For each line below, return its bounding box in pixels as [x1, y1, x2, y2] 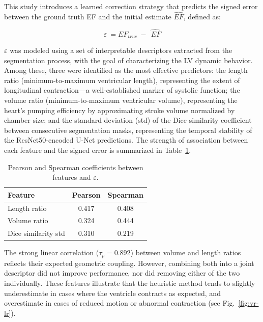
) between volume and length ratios [130, 247, 241, 258]
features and [52, 172, 91, 182]
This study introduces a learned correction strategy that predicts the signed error [4, 1, 258, 11]
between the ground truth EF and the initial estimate [4, 11, 171, 21]
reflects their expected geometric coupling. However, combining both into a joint [4, 257, 254, 268]
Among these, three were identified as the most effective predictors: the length [4, 65, 248, 75]
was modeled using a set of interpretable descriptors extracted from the [10, 45, 232, 56]
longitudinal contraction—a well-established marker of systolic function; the [4, 85, 240, 95]
